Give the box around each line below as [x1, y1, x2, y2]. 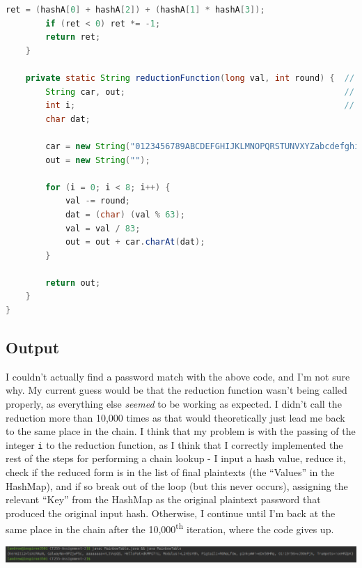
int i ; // [45, 100, 355, 111]
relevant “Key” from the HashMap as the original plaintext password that [6, 492, 321, 507]
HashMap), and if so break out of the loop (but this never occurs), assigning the [6, 478, 348, 493]
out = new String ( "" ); [45, 155, 150, 165]
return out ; [45, 277, 101, 288]
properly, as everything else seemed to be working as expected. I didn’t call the [6, 397, 342, 411]
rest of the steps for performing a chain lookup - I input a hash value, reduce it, [6, 451, 346, 466]
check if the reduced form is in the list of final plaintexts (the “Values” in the [6, 465, 335, 479]
